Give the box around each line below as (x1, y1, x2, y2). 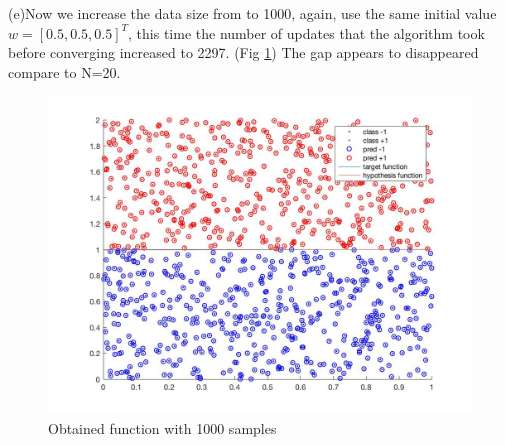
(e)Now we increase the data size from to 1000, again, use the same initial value (8, 3, 497, 23)
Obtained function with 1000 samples (48, 417, 277, 438)
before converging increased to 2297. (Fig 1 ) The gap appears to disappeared (8, 42, 479, 63)
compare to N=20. (8, 61, 121, 82)
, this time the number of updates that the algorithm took (128, 22, 485, 43)
